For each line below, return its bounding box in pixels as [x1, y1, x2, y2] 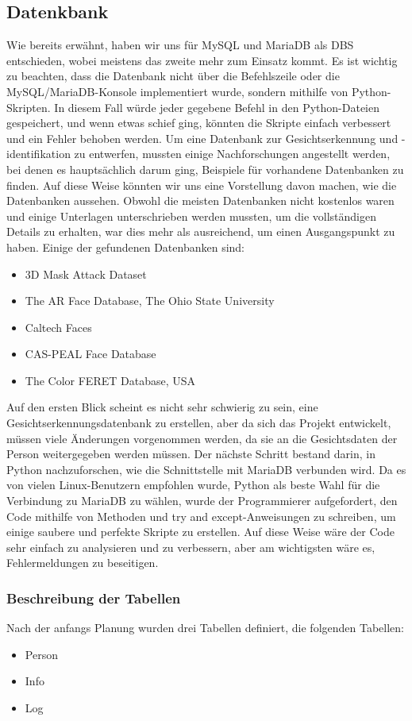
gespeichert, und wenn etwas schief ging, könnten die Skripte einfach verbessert [6, 114, 391, 131]
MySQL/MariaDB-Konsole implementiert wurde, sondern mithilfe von [6, 83, 348, 99]
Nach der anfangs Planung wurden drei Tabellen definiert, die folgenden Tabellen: [6, 619, 405, 636]
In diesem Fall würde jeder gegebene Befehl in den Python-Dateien [54, 98, 379, 115]
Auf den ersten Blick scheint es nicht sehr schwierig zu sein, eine [6, 399, 318, 415]
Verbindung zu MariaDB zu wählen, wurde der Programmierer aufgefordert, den [6, 492, 398, 509]
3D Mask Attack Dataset [25, 265, 147, 282]
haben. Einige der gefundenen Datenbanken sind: [6, 238, 245, 255]
